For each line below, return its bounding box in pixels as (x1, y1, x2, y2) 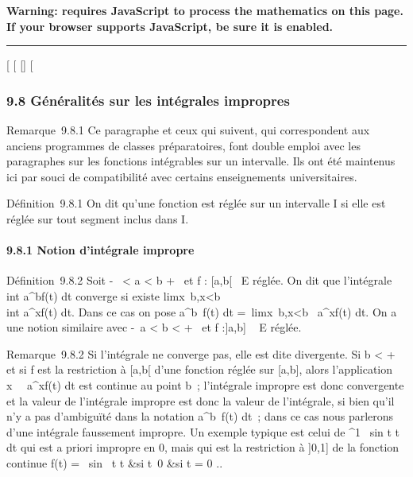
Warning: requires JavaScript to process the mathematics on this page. (6, 2, 403, 18)
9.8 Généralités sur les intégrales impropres (6, 90, 290, 110)
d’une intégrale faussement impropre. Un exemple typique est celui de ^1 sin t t (6, 423, 400, 440)
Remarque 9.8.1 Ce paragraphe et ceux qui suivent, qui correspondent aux (6, 122, 370, 138)
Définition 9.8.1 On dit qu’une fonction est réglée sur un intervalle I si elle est (6, 195, 386, 211)
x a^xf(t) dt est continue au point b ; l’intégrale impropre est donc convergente (6, 376, 404, 393)
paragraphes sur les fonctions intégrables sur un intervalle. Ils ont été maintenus (6, 153, 396, 169)
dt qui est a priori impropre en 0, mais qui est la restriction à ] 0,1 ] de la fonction (6, 439, 399, 456)
